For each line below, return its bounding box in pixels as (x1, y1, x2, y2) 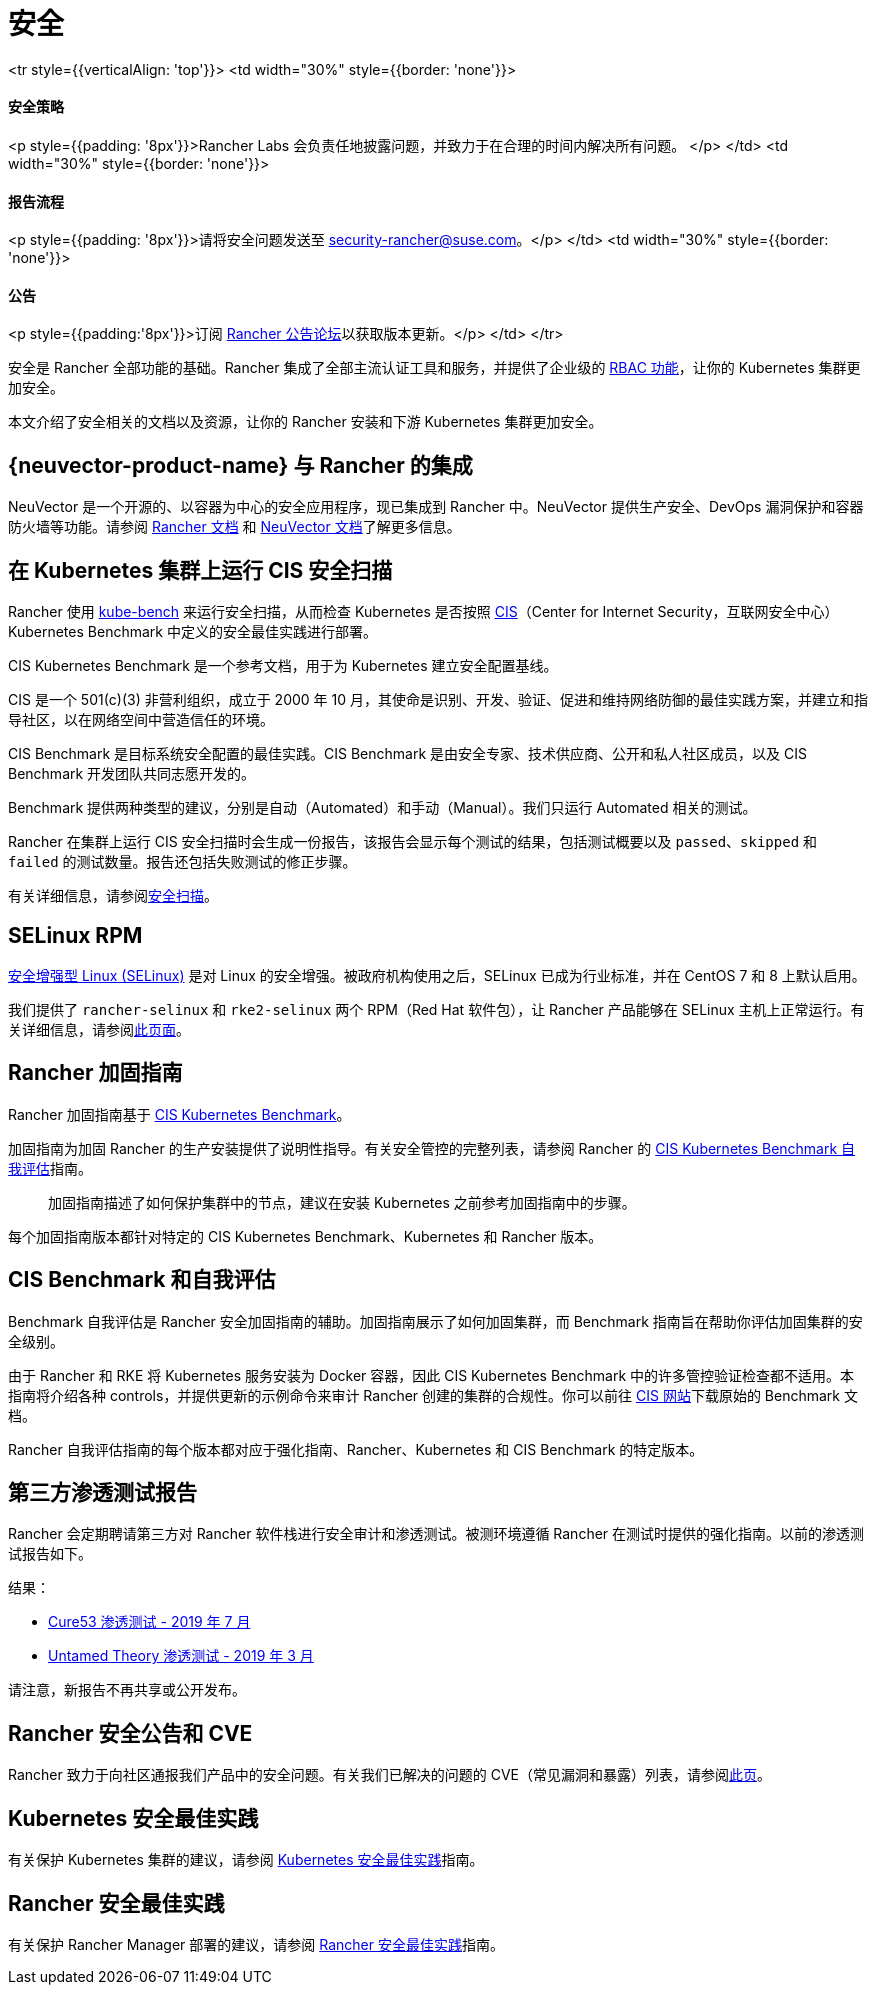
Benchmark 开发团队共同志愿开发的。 (8, 765, 256, 783)
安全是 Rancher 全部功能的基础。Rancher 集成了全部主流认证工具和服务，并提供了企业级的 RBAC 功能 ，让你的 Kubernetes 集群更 (8, 359, 861, 377)
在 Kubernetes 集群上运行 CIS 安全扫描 (8, 557, 393, 583)
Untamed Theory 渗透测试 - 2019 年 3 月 (48, 1647, 314, 1665)
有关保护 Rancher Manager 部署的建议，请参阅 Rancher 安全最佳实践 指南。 (8, 1936, 504, 1953)
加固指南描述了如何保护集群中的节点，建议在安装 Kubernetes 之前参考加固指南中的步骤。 (48, 1193, 636, 1211)
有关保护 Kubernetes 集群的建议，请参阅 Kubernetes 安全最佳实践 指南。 (8, 1851, 484, 1869)
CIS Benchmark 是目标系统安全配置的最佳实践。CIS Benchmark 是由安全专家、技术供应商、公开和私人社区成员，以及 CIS (8, 745, 807, 763)
